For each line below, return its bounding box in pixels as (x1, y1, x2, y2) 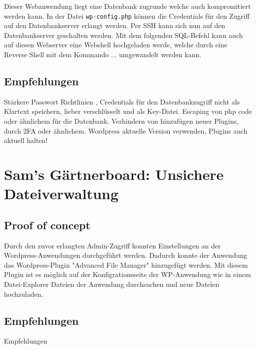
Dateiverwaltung (4, 183, 119, 204)
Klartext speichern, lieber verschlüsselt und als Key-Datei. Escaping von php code (4, 106, 252, 116)
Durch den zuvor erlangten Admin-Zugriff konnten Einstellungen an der (4, 240, 221, 250)
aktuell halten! (4, 135, 48, 145)
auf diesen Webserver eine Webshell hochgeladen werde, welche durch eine (4, 39, 227, 50)
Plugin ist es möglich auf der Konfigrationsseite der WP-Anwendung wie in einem (4, 269, 251, 279)
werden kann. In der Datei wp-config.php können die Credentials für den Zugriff (4, 10, 250, 21)
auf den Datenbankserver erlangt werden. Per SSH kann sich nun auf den (4, 20, 225, 31)
